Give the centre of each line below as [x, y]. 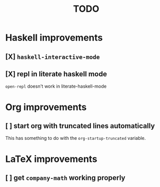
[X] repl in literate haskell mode [56, 74]
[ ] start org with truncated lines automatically [80, 126]
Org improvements [46, 107]
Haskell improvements [54, 38]
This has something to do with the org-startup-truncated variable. [76, 138]
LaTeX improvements [51, 159]
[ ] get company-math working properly [65, 178]
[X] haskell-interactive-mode [53, 57]
